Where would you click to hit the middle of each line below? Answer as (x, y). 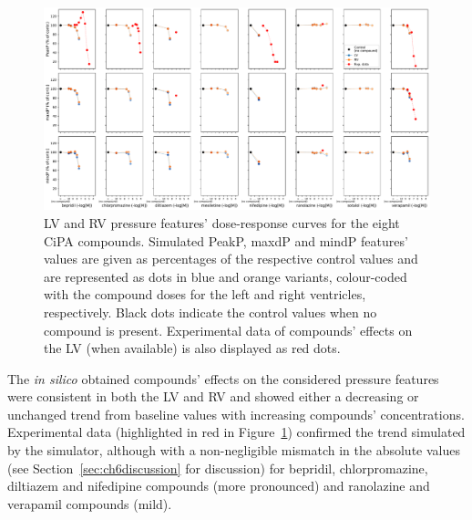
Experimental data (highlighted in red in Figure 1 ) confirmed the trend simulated (236, 432)
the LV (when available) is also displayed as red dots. (192, 348)
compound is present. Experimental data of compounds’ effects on (228, 330)
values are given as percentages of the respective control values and (231, 259)
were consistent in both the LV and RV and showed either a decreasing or (213, 396)
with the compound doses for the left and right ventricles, (205, 294)
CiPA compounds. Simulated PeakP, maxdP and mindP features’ (226, 240)
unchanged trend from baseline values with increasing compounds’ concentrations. (236, 414)
